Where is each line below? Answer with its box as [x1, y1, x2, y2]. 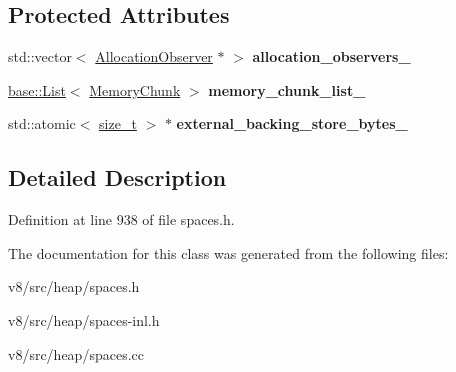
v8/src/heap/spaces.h [8, 276, 140, 297]
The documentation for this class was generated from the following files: [8, 242, 449, 263]
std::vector [8, 46, 72, 67]
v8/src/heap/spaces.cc [8, 343, 144, 364]
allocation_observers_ [252, 46, 411, 67]
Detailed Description [8, 162, 227, 193]
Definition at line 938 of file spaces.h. [8, 209, 235, 230]
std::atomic [8, 113, 76, 134]
